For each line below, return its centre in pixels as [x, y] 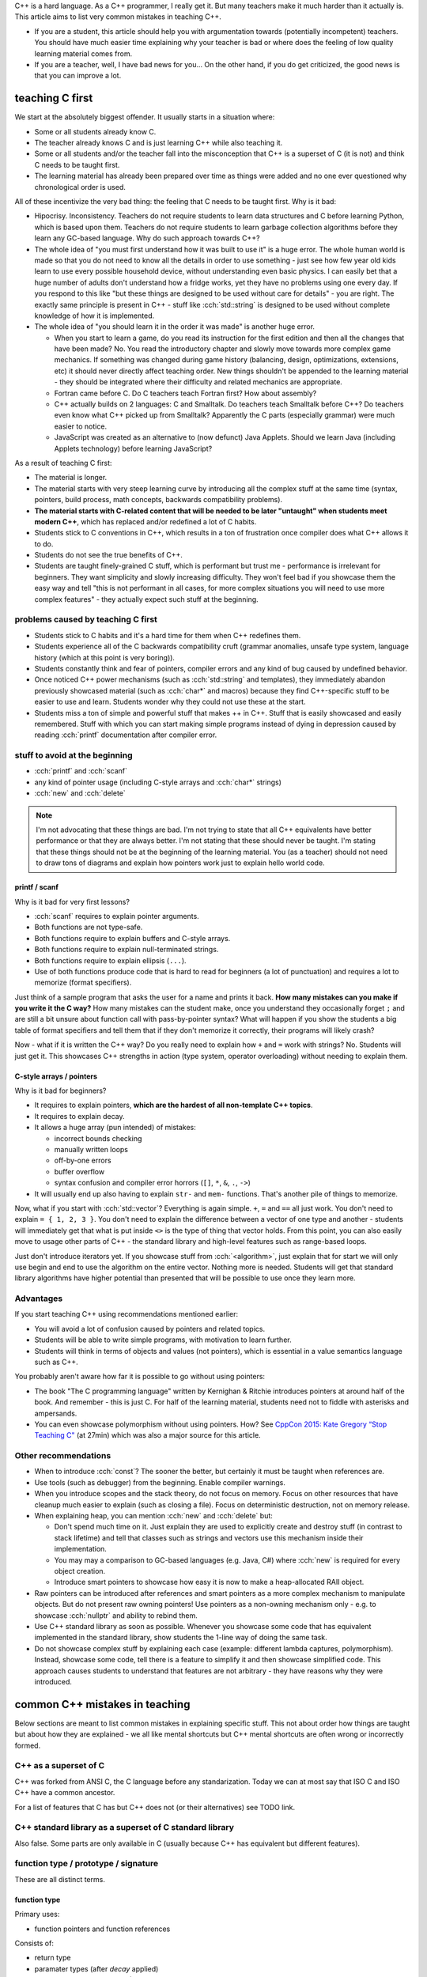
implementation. [80, 1549]
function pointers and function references [102, 1929]
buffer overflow [79, 1171]
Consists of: [34, 1943]
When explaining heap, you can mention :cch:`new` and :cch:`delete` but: [153, 1516]
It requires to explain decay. [79, 1116]
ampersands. [56, 1413]
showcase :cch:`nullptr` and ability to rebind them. [116, 1615]
